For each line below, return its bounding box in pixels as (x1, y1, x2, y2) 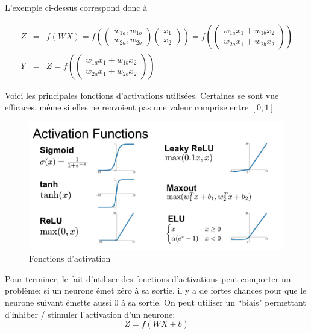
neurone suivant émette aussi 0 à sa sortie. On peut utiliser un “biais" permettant (5, 296, 306, 309)
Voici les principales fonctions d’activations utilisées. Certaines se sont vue (5, 89, 279, 101)
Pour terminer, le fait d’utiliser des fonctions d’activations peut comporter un (5, 272, 291, 285)
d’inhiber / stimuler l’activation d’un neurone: (5, 307, 175, 320)
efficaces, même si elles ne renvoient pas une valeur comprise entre (5, 101, 249, 113)
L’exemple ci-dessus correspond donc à (5, 1, 148, 13)
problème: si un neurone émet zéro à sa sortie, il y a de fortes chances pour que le (5, 284, 307, 297)
